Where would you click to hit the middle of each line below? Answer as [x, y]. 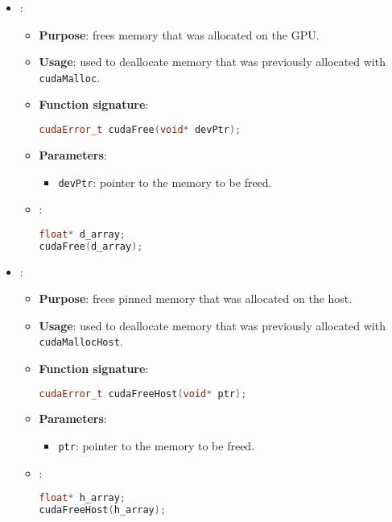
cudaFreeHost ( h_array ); [103, 510]
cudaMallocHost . [81, 341]
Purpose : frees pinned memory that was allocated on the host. [196, 298]
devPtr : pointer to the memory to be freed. [165, 182]
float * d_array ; [83, 234]
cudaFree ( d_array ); [91, 246]
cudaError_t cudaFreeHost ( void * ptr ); [143, 394]
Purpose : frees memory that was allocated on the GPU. [179, 34]
